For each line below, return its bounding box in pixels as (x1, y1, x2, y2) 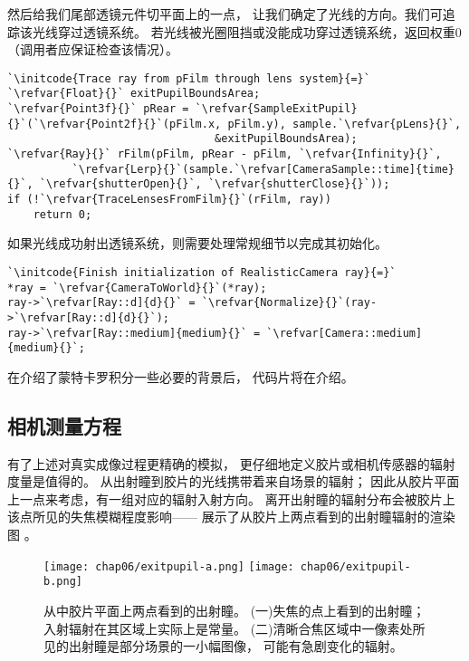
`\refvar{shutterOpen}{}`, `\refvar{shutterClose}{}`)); (39, 177, 390, 191)
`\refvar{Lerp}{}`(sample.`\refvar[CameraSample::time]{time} (72, 162, 455, 176)
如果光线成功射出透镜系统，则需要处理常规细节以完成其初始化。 (7, 234, 388, 253)
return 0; (33, 207, 92, 221)
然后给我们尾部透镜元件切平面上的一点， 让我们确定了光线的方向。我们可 (7, 5, 443, 23)
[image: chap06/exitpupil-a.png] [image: (43, 560, 294, 573)
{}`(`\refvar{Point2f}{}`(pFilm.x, (7, 117, 222, 130)
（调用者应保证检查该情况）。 (7, 40, 178, 59)
